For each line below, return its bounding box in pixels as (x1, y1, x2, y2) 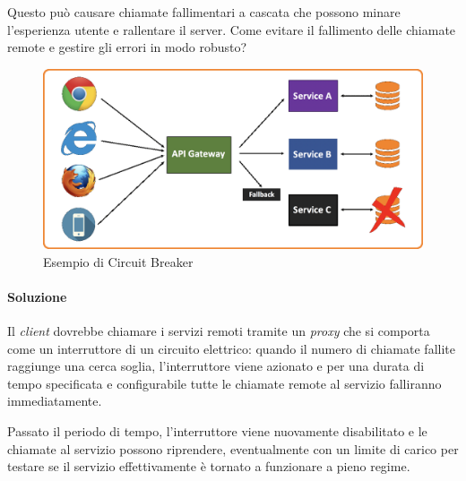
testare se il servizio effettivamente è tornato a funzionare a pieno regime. (7, 457, 410, 476)
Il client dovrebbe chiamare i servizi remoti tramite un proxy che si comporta (7, 322, 430, 339)
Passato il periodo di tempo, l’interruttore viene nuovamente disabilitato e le (7, 421, 427, 440)
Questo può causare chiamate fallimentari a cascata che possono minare (7, 3, 401, 21)
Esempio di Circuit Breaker (43, 252, 194, 271)
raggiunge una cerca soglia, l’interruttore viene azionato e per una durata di (7, 356, 425, 375)
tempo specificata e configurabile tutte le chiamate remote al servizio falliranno (7, 374, 442, 392)
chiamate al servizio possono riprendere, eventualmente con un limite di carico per (7, 439, 459, 458)
